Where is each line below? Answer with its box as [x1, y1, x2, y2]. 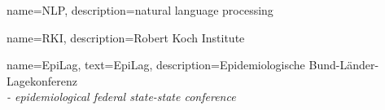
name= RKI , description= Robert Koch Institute [7, 29, 245, 46]
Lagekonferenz [7, 72, 77, 89]
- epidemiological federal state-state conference [7, 88, 236, 105]
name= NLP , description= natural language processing [7, 2, 273, 18]
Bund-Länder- [308, 56, 379, 73]
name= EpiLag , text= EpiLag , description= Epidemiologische [7, 56, 305, 73]
